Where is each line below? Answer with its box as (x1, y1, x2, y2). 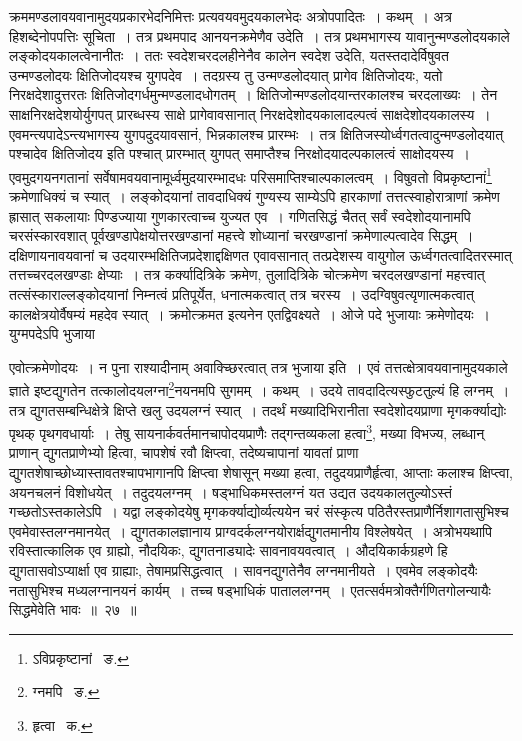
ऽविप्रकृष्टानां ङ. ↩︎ (32, 647, 130, 668)
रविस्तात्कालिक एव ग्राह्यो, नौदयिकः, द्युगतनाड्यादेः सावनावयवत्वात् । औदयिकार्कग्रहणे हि (9, 540, 448, 561)
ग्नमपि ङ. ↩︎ (32, 681, 100, 702)
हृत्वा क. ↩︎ (32, 714, 93, 735)
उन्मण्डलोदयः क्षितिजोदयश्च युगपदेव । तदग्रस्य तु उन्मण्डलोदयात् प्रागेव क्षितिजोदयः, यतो (9, 64, 443, 85)
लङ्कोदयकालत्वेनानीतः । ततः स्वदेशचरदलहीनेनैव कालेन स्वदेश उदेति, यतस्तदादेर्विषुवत (9, 45, 449, 66)
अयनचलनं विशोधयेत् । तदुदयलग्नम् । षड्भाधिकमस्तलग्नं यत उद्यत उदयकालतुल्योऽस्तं (9, 481, 452, 502)
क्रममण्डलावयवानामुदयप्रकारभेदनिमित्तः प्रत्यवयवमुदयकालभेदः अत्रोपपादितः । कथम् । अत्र (9, 6, 452, 26)
